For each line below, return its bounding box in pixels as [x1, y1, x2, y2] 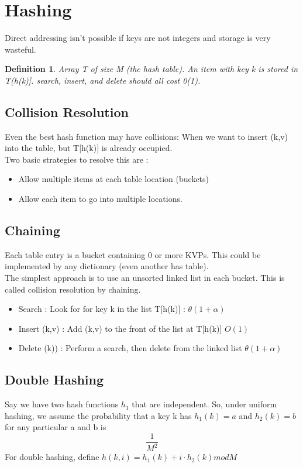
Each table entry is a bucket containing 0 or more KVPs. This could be [5, 248, 261, 260]
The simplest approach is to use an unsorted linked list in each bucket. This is [5, 272, 285, 284]
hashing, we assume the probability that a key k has [5, 409, 192, 421]
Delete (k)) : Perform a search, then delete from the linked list [18, 342, 242, 354]
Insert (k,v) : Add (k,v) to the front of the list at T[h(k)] [18, 322, 222, 334]
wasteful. [5, 43, 36, 55]
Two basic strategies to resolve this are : [5, 153, 149, 165]
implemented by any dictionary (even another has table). [5, 260, 209, 272]
